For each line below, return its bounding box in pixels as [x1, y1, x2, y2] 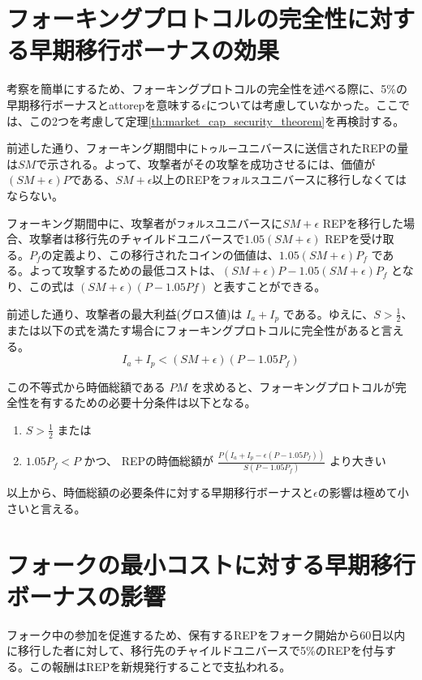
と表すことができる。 [212, 278, 326, 295]
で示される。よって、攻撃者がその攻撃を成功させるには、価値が [36, 155, 376, 172]
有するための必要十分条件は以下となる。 [40, 394, 256, 411]
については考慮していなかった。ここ [206, 96, 398, 113]
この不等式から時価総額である [6, 378, 166, 395]
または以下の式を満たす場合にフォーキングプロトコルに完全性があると [6, 322, 381, 339]
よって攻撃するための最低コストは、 [28, 262, 222, 279]
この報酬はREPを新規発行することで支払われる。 [28, 658, 291, 675]
